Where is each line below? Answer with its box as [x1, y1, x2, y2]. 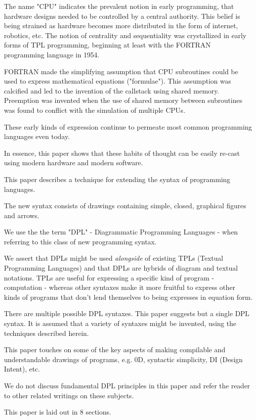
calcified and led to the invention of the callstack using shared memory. [4, 85, 219, 95]
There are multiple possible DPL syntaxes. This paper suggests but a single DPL [4, 308, 250, 319]
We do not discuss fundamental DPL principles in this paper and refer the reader [4, 380, 250, 390]
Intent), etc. [4, 364, 40, 374]
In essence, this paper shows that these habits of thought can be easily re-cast [4, 147, 240, 158]
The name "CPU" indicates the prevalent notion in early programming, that [4, 1, 234, 11]
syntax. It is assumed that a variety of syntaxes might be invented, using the [4, 318, 236, 328]
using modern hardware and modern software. [4, 157, 143, 168]
